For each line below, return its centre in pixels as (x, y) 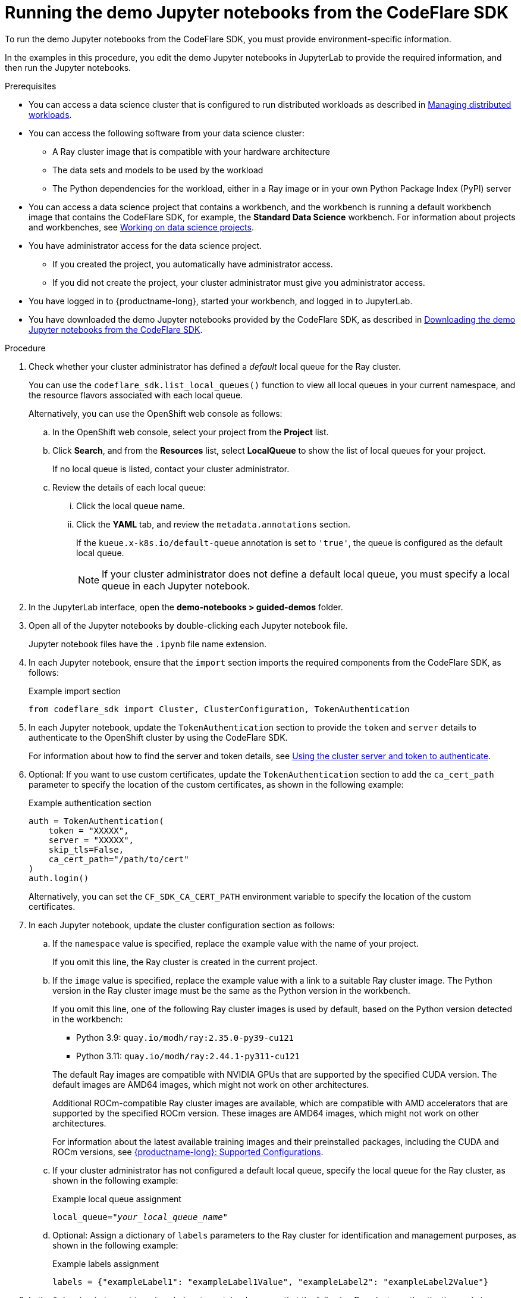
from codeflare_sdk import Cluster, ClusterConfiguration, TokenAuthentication (219, 709)
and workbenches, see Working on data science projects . (141, 227)
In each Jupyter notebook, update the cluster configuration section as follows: (182, 925)
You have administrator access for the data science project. (145, 245)
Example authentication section (90, 803)
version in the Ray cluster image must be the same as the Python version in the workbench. (231, 990)
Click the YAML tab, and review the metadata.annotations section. (213, 524)
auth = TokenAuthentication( (96, 821)
